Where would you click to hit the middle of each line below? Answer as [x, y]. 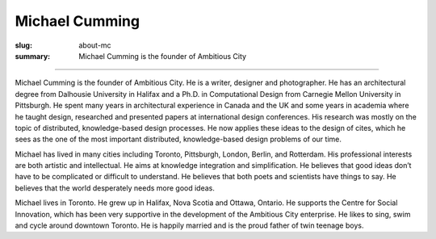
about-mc [95, 45]
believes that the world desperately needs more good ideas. [115, 188]
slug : [23, 45]
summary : [33, 56]
